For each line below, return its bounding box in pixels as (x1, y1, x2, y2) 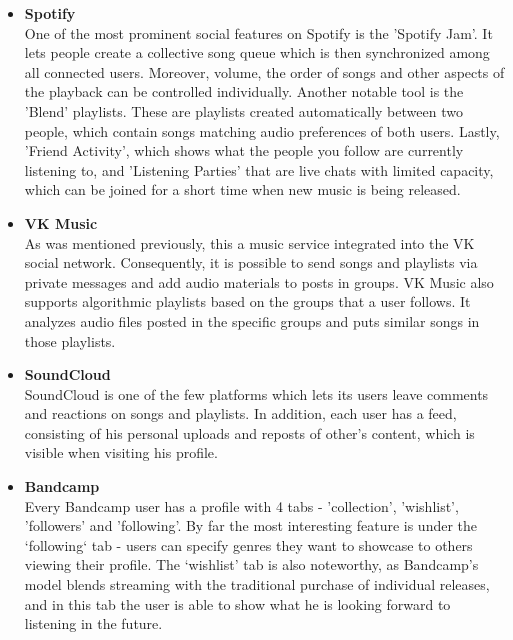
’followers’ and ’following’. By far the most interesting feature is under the (24, 515, 478, 536)
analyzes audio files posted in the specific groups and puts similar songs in (24, 310, 480, 331)
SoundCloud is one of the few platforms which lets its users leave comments (24, 383, 489, 404)
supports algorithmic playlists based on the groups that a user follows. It (24, 291, 471, 312)
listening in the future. (24, 613, 163, 634)
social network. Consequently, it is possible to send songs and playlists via (24, 252, 478, 273)
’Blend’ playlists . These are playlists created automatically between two (24, 100, 463, 121)
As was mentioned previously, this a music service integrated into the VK (24, 232, 475, 253)
